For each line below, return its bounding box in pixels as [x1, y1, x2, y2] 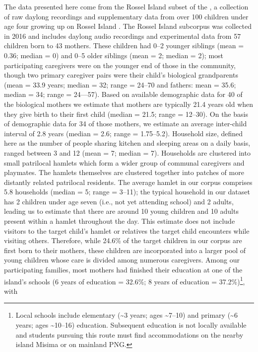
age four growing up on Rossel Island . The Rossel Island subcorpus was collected [4, 21, 252, 31]
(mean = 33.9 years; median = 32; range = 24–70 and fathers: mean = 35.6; [4, 79, 236, 89]
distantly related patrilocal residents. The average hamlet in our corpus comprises [4, 176, 253, 187]
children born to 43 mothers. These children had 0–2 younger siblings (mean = [4, 40, 244, 51]
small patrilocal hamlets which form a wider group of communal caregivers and [4, 157, 245, 168]
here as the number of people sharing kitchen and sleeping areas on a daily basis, [4, 138, 251, 148]
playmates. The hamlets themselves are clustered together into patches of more [4, 167, 244, 177]
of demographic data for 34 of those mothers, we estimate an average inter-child [4, 118, 247, 129]
